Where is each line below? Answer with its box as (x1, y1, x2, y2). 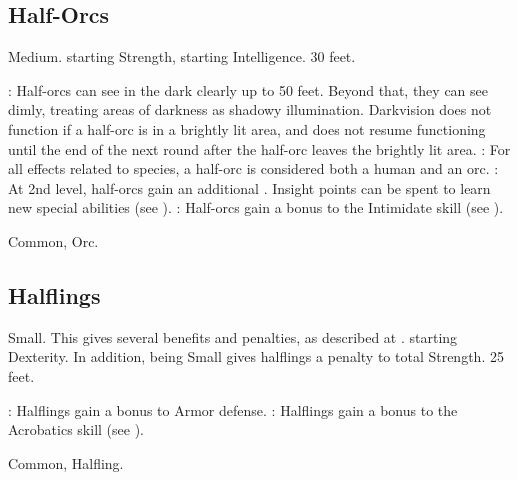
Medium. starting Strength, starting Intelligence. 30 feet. (8, 46, 356, 67)
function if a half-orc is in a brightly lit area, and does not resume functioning (8, 118, 486, 139)
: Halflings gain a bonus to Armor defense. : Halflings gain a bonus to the (8, 399, 458, 420)
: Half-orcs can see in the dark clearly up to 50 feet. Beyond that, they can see (8, 79, 488, 100)
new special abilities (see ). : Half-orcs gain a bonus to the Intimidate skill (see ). (8, 197, 504, 218)
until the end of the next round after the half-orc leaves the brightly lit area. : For (8, 138, 511, 159)
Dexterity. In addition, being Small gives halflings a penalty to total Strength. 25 (8, 346, 504, 367)
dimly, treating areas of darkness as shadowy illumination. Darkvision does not (8, 99, 492, 120)
